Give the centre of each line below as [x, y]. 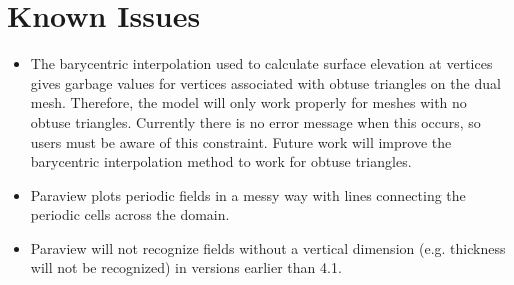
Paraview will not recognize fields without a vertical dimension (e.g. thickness [268, 247]
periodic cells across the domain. [130, 214]
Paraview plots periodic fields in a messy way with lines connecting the [248, 194]
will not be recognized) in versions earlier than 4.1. [186, 267]
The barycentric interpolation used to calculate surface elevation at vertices [261, 63]
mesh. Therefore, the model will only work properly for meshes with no [248, 102]
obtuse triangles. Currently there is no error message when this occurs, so [255, 121]
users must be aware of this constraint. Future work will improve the [241, 141]
